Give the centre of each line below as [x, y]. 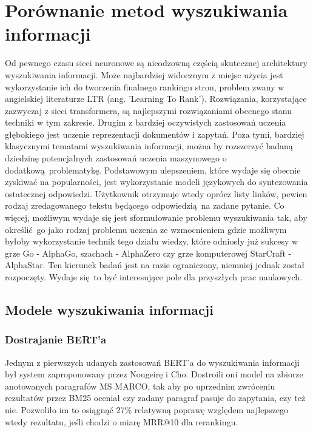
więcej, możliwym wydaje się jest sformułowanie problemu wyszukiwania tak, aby [156, 218]
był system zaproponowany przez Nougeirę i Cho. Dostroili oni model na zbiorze [154, 374]
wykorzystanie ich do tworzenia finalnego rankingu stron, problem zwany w [145, 86]
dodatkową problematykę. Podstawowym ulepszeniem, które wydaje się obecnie [153, 170]
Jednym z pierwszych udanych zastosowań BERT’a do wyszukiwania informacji [152, 362]
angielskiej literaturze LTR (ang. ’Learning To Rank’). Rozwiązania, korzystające [156, 99]
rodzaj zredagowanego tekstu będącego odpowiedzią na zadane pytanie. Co [145, 205]
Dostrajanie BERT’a [56, 339]
